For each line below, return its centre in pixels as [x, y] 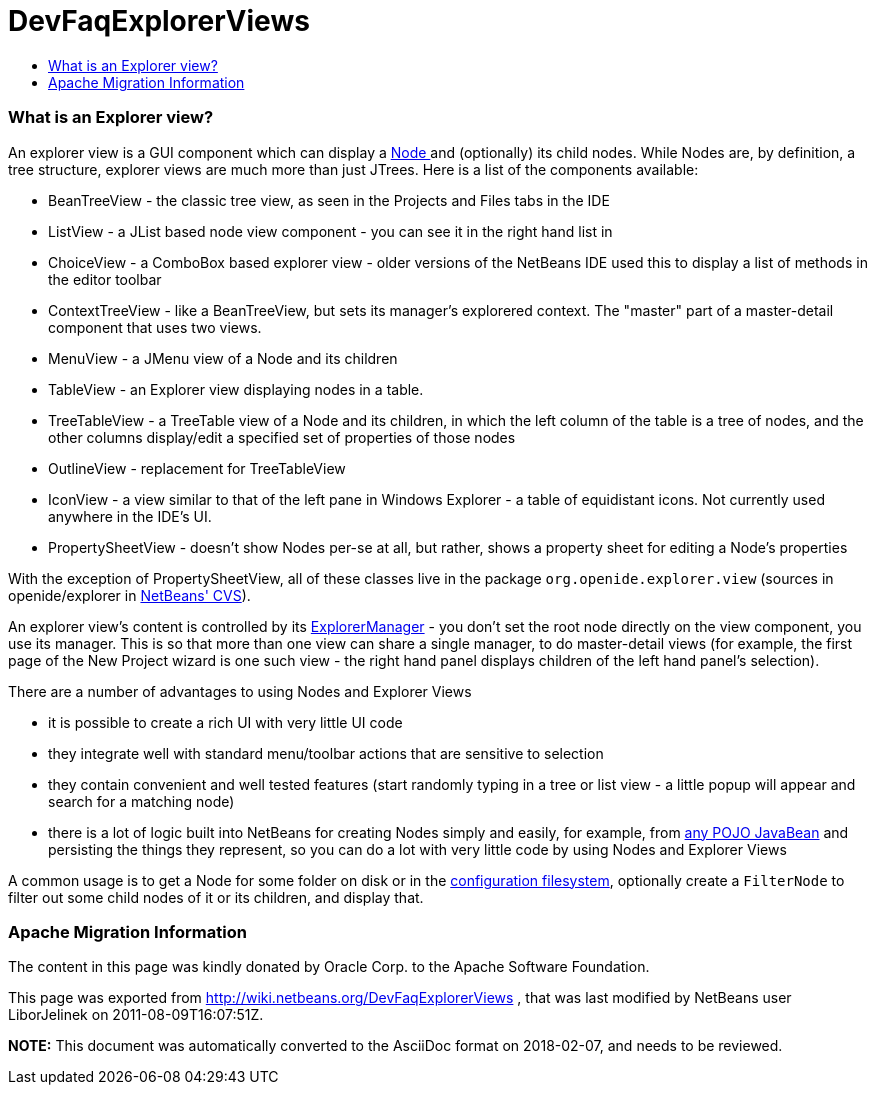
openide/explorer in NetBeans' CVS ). [129, 595]
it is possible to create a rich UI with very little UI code [225, 722]
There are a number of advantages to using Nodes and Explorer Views [240, 691]
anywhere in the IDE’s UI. [130, 516]
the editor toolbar [105, 279]
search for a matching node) [141, 801]
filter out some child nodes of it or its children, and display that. [216, 897]
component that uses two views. [155, 327]
